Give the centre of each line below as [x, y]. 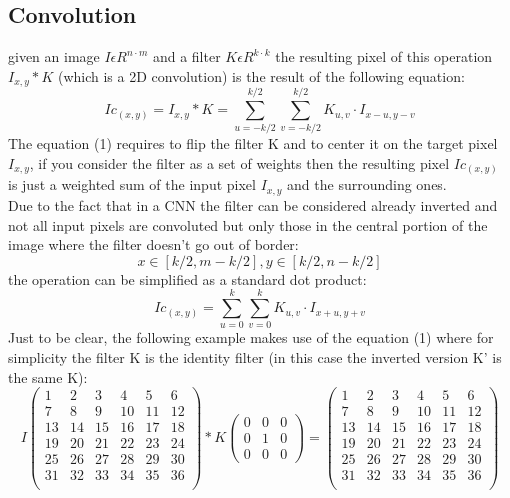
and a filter [186, 56]
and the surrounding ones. [367, 184]
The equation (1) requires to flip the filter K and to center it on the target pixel [253, 143]
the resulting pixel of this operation [384, 56]
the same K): [48, 376]
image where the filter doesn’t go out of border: [153, 244]
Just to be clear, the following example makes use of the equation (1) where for [251, 337]
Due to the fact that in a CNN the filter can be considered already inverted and [253, 204]
